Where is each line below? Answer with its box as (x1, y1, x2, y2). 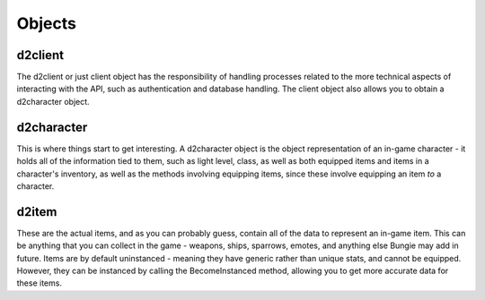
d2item (16, 204, 57, 219)
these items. (16, 278, 63, 288)
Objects (16, 13, 76, 33)
